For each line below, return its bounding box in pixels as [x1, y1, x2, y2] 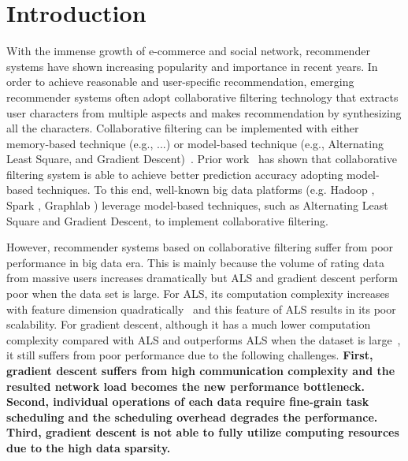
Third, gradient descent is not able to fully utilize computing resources [6, 424, 399, 441]
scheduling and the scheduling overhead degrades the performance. [6, 408, 378, 425]
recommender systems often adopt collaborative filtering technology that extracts [6, 88, 399, 105]
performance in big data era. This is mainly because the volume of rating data [6, 254, 384, 270]
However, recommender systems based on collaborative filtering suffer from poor [6, 239, 394, 255]
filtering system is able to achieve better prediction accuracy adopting [6, 165, 343, 182]
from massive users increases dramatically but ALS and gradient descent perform [6, 270, 398, 286]
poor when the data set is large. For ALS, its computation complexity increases [6, 285, 390, 302]
